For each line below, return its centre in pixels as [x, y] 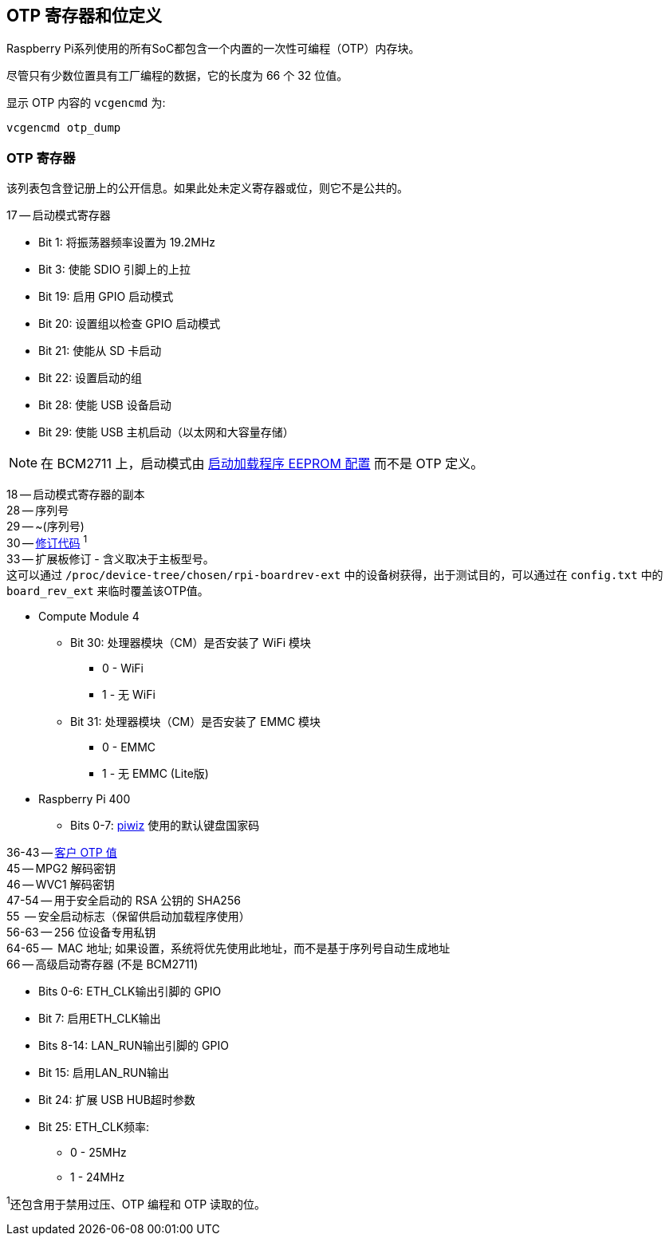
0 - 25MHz [98, 1152]
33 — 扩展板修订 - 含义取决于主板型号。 [110, 558]
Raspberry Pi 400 [85, 798]
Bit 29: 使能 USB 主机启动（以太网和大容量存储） [166, 432]
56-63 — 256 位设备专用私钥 [81, 932]
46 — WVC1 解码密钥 [61, 884]
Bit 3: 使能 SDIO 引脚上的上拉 [115, 270]
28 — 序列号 [38, 511]
